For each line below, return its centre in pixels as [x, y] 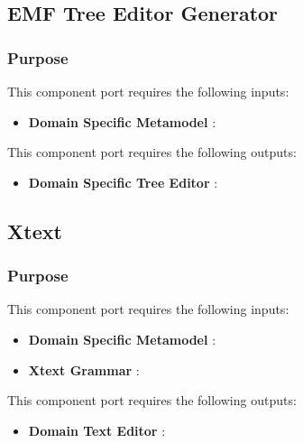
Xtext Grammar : [84, 369]
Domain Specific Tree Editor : [123, 182]
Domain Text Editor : [97, 430]
